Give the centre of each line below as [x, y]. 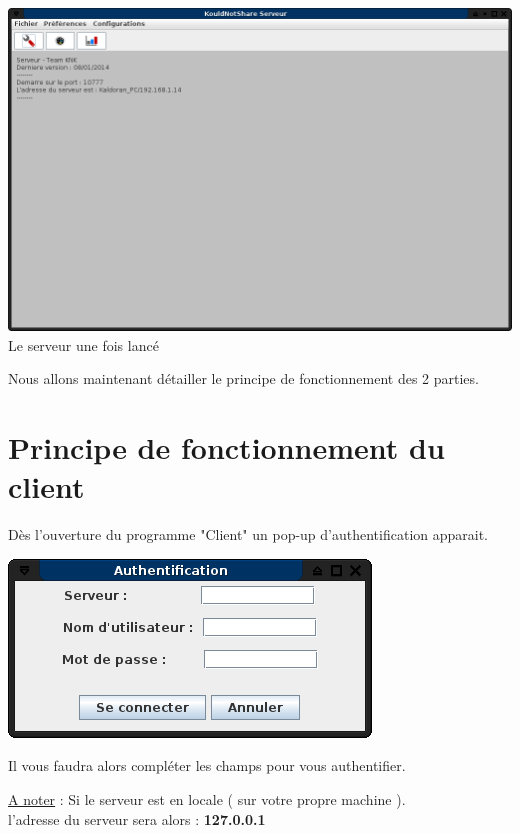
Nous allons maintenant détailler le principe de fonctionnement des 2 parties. [243, 378]
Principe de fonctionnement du [226, 447]
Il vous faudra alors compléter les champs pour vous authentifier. [207, 765]
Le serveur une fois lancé [83, 344]
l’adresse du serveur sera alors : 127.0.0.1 [137, 818]
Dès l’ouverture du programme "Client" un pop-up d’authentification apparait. [248, 534]
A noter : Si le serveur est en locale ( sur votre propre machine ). [207, 798]
